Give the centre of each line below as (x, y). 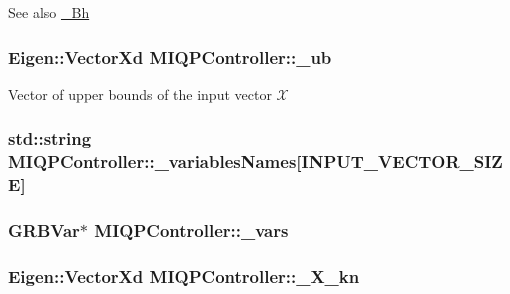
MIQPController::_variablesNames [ (155, 161)
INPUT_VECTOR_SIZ (402, 161)
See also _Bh (49, 12)
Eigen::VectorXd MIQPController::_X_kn (184, 275)
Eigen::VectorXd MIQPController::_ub (170, 56)
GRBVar (44, 230)
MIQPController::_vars (191, 230)
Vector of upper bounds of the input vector (140, 93)
